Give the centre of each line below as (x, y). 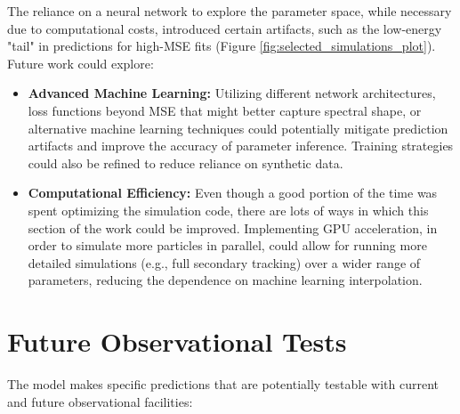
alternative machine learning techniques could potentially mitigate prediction (238, 128)
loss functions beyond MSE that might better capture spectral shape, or (225, 110)
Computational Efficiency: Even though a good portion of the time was (233, 193)
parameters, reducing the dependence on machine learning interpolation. (225, 280)
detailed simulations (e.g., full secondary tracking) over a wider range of (224, 262)
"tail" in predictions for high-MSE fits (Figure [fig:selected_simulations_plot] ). (222, 46)
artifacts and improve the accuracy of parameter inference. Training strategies (241, 146)
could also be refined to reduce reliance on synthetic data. (186, 162)
